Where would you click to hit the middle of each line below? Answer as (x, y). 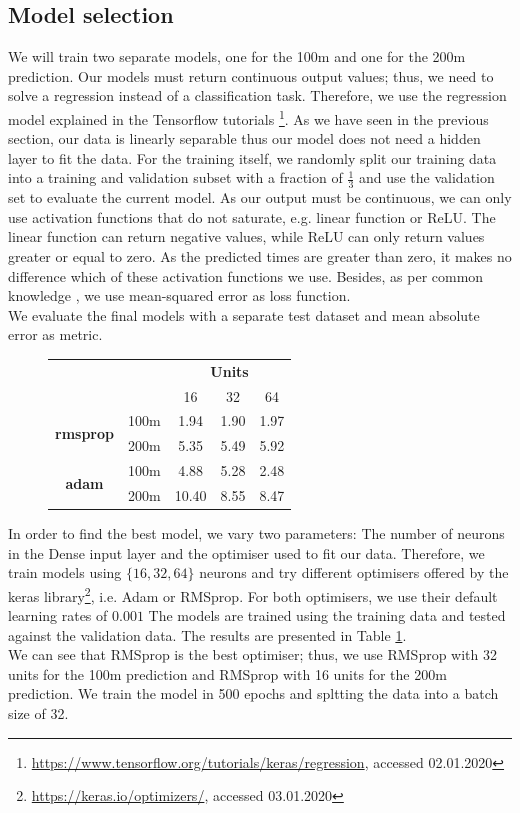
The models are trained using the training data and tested (327, 615)
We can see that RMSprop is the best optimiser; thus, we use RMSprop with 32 (253, 654)
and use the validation (426, 177)
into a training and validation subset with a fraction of (175, 177)
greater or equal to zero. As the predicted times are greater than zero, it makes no (260, 256)
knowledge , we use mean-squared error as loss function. (179, 295)
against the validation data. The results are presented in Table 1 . (207, 634)
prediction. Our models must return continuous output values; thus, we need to (251, 75)
